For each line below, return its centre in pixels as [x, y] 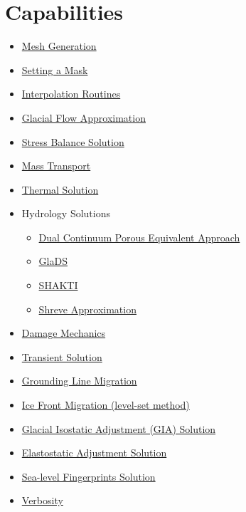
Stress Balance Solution [73, 141]
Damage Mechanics [64, 333]
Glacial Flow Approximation [84, 117]
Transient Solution [62, 356]
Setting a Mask [55, 69]
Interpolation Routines [71, 94]
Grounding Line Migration [79, 381]
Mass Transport [56, 166]
